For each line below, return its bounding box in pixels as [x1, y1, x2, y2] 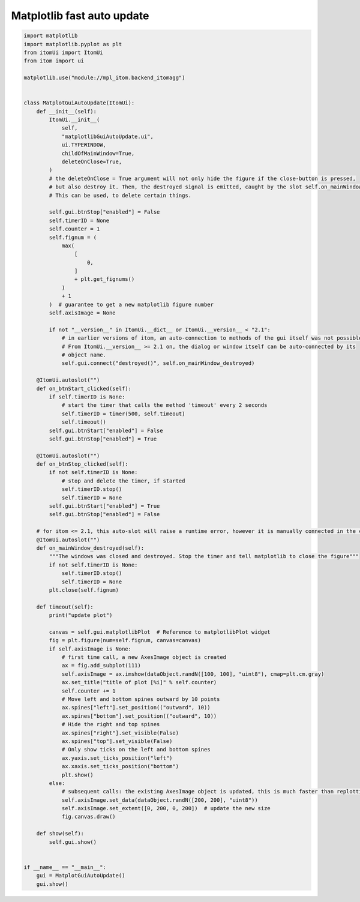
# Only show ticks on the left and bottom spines [61, 746, 211, 753]
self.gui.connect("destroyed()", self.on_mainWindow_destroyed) [61, 360, 255, 367]
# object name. [61, 351, 106, 358]
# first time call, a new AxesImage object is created [61, 654, 227, 661]
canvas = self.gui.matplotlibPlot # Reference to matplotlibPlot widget [49, 628, 271, 636]
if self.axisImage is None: [49, 645, 132, 652]
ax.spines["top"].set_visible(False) [61, 738, 173, 744]
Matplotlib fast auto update [11, 9, 149, 22]
